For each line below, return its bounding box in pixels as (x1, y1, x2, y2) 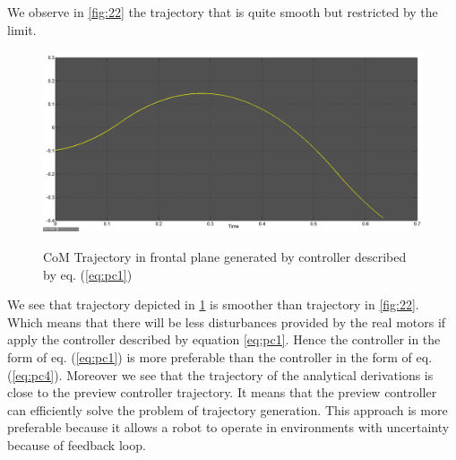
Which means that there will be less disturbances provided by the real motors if (7, 312, 446, 331)
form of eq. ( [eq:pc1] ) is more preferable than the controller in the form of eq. (7, 347, 433, 366)
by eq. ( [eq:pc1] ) (43, 265, 133, 283)
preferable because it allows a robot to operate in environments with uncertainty (7, 418, 450, 437)
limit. (7, 20, 37, 39)
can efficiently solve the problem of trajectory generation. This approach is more (7, 400, 448, 419)
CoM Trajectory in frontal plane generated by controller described (43, 247, 407, 266)
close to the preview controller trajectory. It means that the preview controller (7, 383, 437, 402)
